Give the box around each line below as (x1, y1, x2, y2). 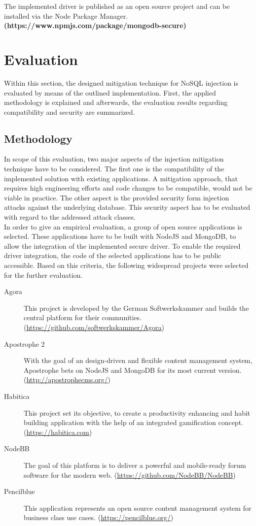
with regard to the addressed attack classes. (4, 212, 136, 222)
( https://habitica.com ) (24, 427, 92, 437)
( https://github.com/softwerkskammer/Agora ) (24, 322, 165, 332)
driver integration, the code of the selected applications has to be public (4, 250, 221, 261)
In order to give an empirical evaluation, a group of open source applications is (4, 221, 242, 231)
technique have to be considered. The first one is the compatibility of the (4, 164, 224, 174)
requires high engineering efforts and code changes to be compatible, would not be (4, 183, 253, 193)
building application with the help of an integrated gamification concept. (24, 417, 243, 427)
